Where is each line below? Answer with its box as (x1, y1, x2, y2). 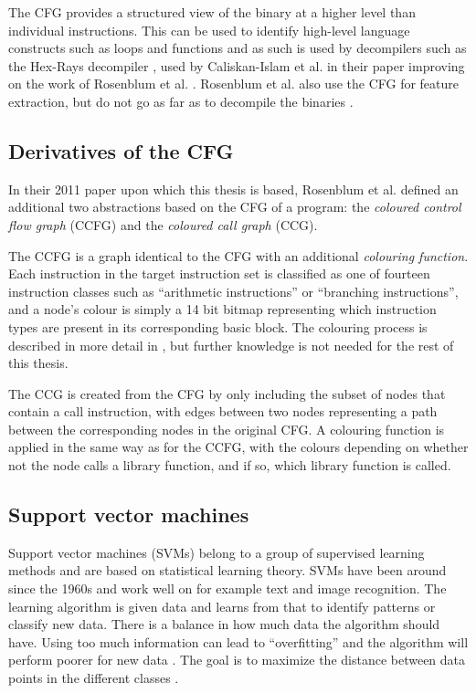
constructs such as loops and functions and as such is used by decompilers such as (8, 38, 467, 58)
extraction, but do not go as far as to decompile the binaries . (8, 91, 354, 110)
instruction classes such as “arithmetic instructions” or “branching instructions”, (8, 281, 459, 300)
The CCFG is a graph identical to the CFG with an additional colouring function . (8, 246, 469, 265)
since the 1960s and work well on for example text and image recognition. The (8, 579, 447, 598)
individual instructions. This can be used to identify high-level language (8, 20, 410, 39)
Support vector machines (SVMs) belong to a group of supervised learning (8, 542, 425, 562)
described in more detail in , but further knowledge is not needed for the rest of (8, 335, 454, 354)
